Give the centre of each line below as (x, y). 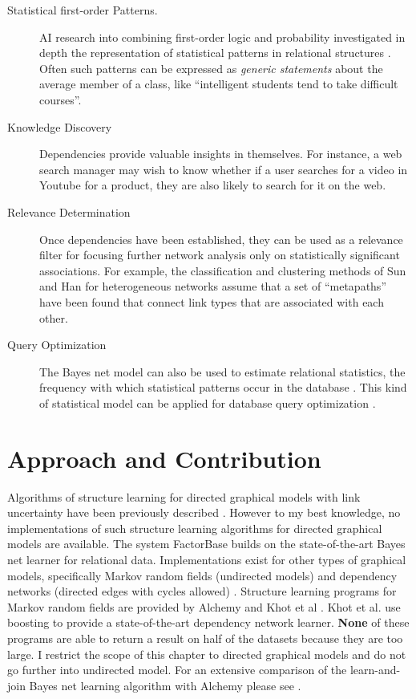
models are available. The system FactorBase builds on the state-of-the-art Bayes (206, 544)
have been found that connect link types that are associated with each (212, 301)
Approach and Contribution (164, 458)
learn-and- (375, 670)
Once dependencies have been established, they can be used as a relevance (221, 239)
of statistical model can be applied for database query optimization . (208, 402)
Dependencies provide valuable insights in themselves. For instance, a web (221, 154)
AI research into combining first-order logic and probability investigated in (222, 37)
